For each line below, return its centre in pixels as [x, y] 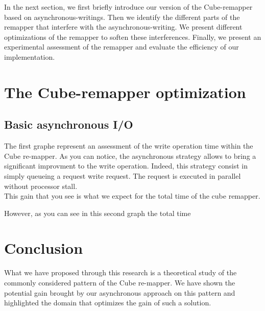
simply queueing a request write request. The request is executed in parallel [123, 175]
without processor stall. [41, 186]
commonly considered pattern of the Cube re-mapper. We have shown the [120, 283]
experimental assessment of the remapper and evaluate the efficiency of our [122, 47]
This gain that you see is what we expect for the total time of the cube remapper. [132, 196]
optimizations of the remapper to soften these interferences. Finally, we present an [133, 37]
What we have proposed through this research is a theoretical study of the [121, 272]
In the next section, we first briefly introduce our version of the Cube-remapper [128, 7]
